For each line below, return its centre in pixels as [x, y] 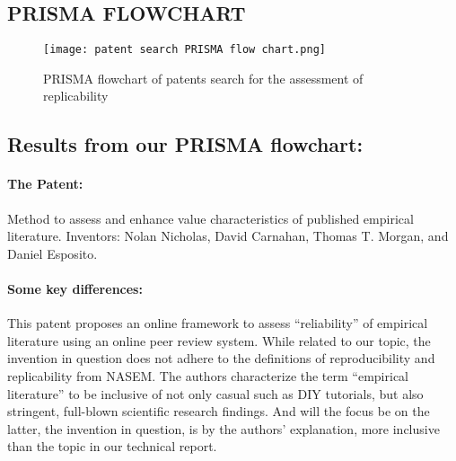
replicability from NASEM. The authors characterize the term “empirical [208, 375]
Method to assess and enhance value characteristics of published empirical [210, 218]
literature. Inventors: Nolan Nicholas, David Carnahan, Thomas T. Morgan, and [228, 236]
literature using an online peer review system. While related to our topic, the [219, 340]
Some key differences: [75, 288]
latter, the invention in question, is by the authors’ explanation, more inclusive [224, 428]
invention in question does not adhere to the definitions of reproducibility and [221, 358]
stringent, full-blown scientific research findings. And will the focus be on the [219, 411]
